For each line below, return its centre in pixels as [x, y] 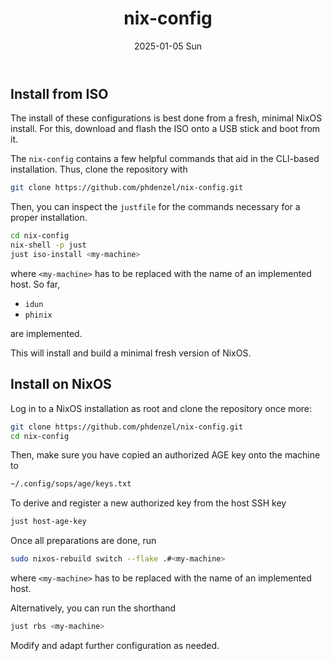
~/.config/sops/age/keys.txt [71, 484]
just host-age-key [48, 522]
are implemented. [46, 333]
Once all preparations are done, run [83, 541]
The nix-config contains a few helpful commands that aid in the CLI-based [165, 159]
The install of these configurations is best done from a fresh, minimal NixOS [166, 118]
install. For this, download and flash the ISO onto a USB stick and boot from [165, 129]
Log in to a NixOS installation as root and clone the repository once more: [161, 408]
